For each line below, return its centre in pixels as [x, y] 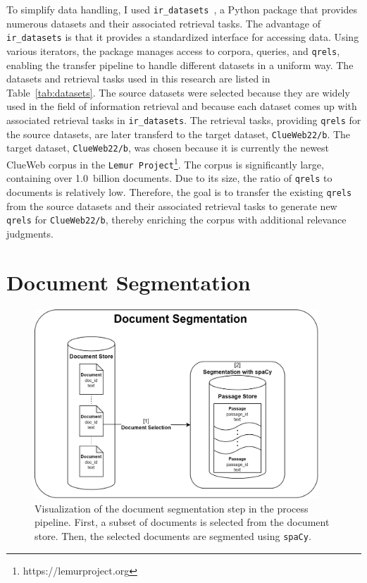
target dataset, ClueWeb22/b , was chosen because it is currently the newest [168, 148]
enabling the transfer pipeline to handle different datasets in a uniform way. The [180, 65]
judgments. [30, 233]
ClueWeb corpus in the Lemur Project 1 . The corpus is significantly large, [165, 163]
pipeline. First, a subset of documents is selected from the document [182, 522]
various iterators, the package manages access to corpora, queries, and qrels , [173, 50]
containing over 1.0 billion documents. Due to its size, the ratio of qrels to [169, 178]
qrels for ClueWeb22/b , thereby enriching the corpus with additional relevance [176, 220]
